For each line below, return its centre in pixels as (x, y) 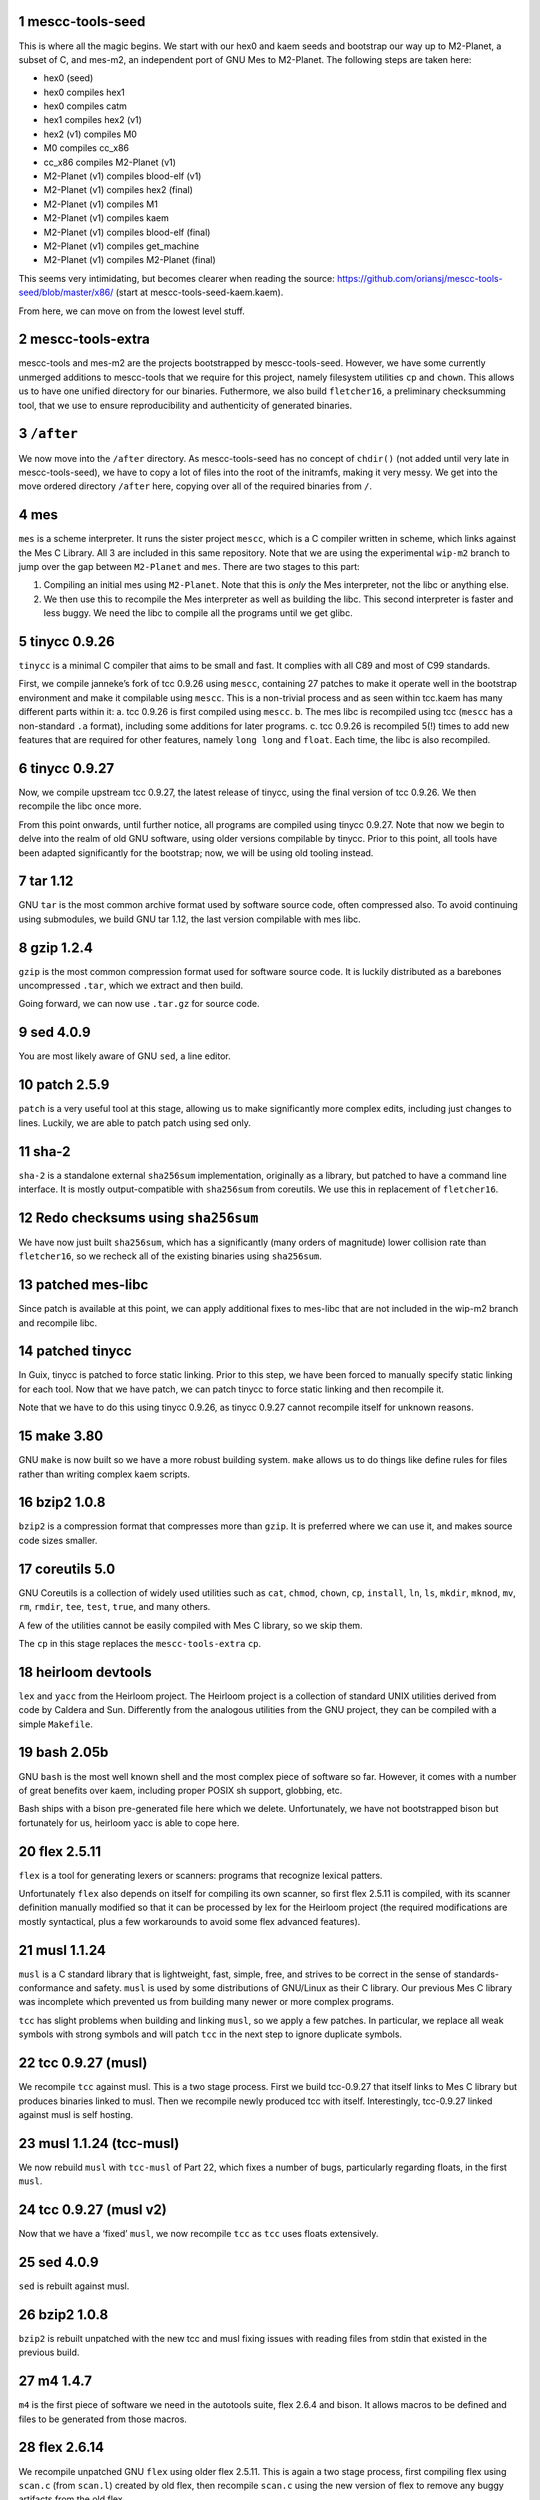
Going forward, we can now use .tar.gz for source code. (139, 1004)
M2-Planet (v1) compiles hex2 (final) (118, 190)
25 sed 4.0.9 (58, 2261)
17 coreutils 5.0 (67, 1568)
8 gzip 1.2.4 (56, 947)
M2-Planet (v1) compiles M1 (101, 204)
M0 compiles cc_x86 (86, 148)
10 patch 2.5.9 (64, 1085)
